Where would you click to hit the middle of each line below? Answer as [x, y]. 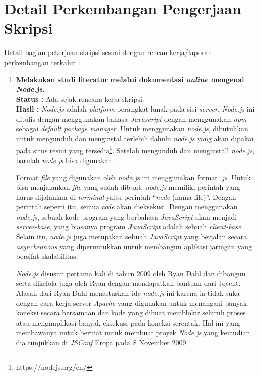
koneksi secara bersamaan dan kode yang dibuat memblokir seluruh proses [131, 313]
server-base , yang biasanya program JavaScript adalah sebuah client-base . [129, 226]
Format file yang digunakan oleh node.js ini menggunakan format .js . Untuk [133, 177]
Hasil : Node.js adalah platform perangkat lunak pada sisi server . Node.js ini [135, 109]
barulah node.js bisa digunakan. [65, 160]
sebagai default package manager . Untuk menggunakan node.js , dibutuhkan [132, 128]
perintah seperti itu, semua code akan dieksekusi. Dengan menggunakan [127, 207]
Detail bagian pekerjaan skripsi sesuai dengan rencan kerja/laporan [108, 52]
